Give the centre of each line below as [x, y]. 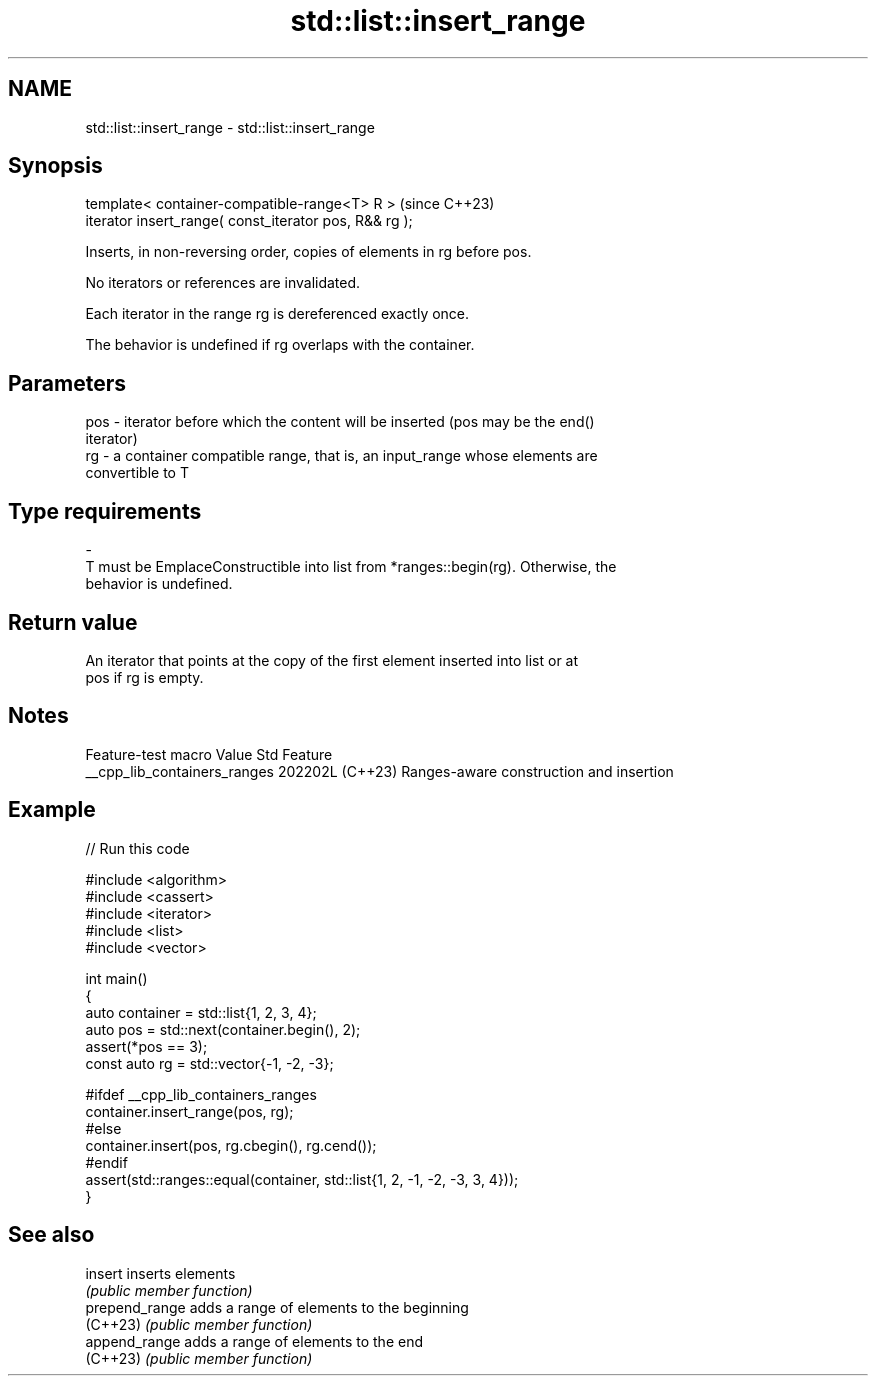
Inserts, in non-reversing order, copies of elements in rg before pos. [308, 252]
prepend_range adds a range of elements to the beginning [277, 1307]
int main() [116, 978]
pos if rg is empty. [144, 677]
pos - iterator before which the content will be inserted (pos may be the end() [340, 422]
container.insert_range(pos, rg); [189, 1111]
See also [51, 1235]
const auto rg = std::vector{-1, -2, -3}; [209, 1063]
